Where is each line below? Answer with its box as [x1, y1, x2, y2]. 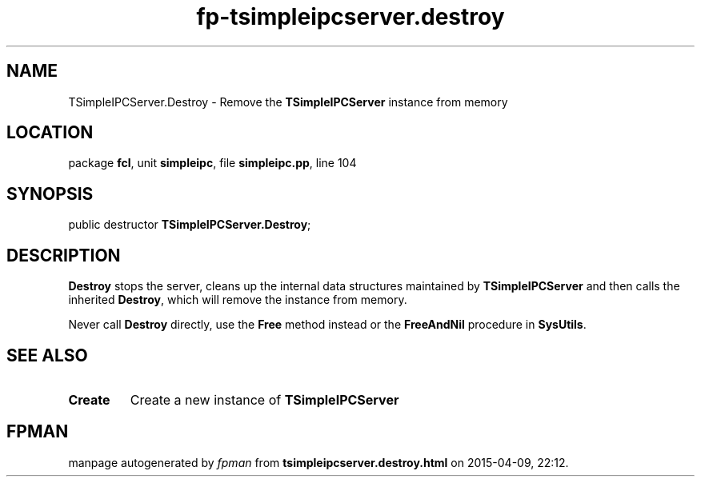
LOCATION [6, 122, 94, 143]
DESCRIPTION [6, 245, 121, 265]
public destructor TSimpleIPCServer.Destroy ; [68, 218, 311, 232]
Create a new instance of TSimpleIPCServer [130, 391, 399, 408]
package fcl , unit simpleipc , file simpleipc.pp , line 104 [68, 156, 357, 170]
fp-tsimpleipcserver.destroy [196, 3, 505, 30]
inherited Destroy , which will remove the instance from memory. [68, 293, 407, 307]
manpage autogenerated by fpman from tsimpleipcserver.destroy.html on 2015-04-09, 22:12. [68, 455, 569, 469]
